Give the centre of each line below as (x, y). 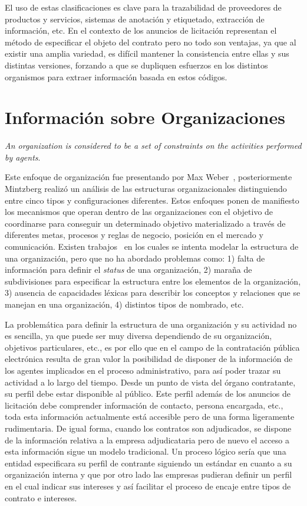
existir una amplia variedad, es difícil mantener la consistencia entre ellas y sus (147, 53)
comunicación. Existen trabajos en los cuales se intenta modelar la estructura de (152, 247)
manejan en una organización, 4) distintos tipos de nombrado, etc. (124, 304)
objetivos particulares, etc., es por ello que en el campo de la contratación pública (152, 347)
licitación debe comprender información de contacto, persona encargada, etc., (144, 405)
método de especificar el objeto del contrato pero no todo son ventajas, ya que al (151, 42)
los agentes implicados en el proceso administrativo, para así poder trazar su (143, 370)
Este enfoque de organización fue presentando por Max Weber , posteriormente (148, 177)
